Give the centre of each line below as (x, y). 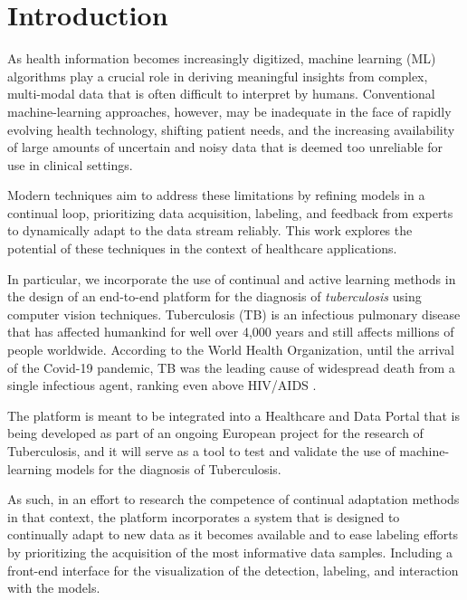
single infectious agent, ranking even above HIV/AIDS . (162, 385)
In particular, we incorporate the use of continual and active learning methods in (232, 278)
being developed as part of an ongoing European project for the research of (215, 433)
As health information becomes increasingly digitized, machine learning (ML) (222, 58)
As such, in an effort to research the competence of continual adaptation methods (233, 499)
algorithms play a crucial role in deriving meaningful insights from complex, (218, 76)
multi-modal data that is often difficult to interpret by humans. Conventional (221, 94)
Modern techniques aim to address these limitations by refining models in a (216, 195)
